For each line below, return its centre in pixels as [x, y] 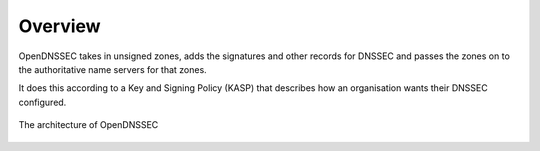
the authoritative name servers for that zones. [112, 69]
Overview [59, 26]
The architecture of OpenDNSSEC [88, 125]
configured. [42, 102]
